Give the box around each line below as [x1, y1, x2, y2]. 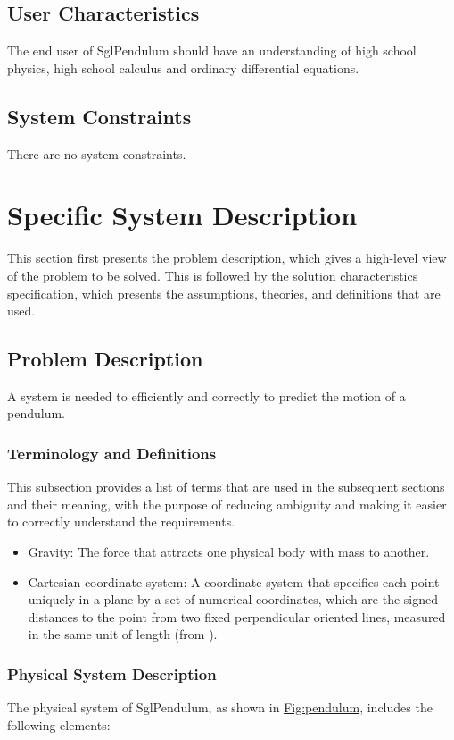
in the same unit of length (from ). [28, 625, 218, 643]
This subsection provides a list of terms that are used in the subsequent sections [7, 477, 445, 496]
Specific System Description [7, 197, 358, 233]
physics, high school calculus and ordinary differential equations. [7, 58, 359, 77]
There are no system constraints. [7, 144, 186, 163]
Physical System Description [7, 662, 217, 685]
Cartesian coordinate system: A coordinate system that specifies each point [28, 572, 440, 591]
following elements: [7, 715, 111, 734]
